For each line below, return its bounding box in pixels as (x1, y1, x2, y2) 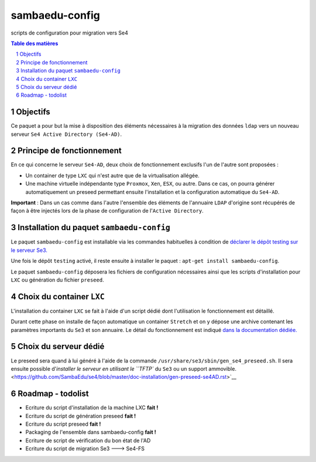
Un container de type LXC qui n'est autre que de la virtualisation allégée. (25, 172, 200, 179)
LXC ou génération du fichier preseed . (11, 276, 105, 283)
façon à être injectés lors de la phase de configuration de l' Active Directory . (11, 207, 204, 214)
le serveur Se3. (11, 247, 48, 254)
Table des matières (11, 40, 59, 47)
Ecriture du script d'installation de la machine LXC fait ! (25, 404, 159, 411)
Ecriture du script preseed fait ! (25, 420, 101, 427)
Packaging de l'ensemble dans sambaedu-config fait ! (25, 429, 156, 436)
